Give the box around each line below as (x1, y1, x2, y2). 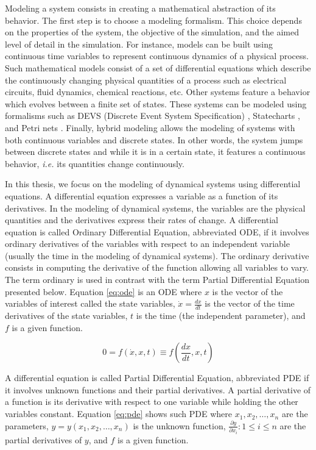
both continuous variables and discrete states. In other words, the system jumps (5, 133, 303, 146)
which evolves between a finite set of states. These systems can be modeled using (5, 97, 307, 110)
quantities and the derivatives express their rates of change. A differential (5, 213, 278, 226)
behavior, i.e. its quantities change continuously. (5, 157, 184, 170)
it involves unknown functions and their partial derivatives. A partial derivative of (5, 383, 311, 396)
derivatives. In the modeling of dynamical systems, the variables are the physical (5, 201, 306, 214)
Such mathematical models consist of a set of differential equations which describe (5, 61, 311, 74)
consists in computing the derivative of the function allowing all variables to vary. (5, 261, 309, 274)
